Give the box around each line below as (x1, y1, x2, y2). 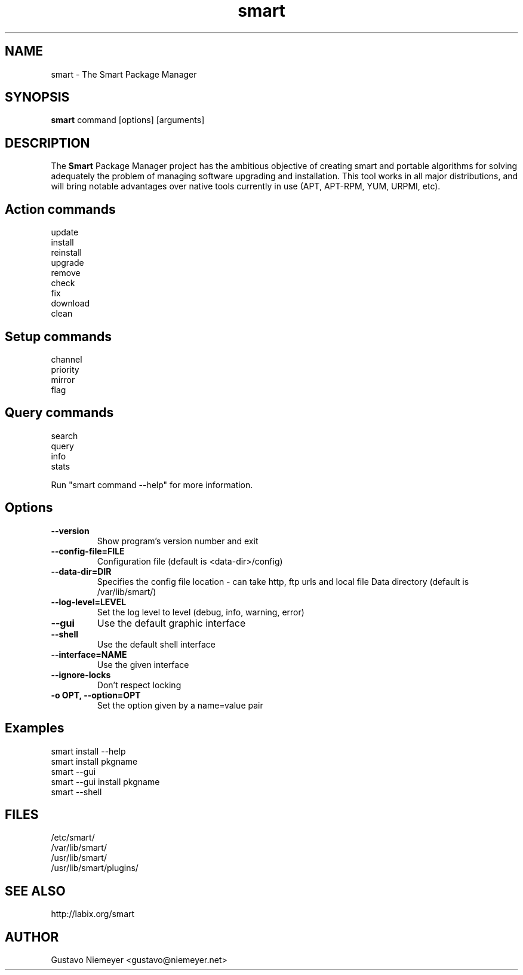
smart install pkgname (51, 756, 138, 766)
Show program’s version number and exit (97, 535, 259, 546)
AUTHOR (5, 929, 59, 945)
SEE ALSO (5, 883, 66, 899)
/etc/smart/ (51, 832, 95, 843)
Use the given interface (97, 659, 189, 670)
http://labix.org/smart (51, 909, 135, 919)
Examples (5, 720, 64, 736)
